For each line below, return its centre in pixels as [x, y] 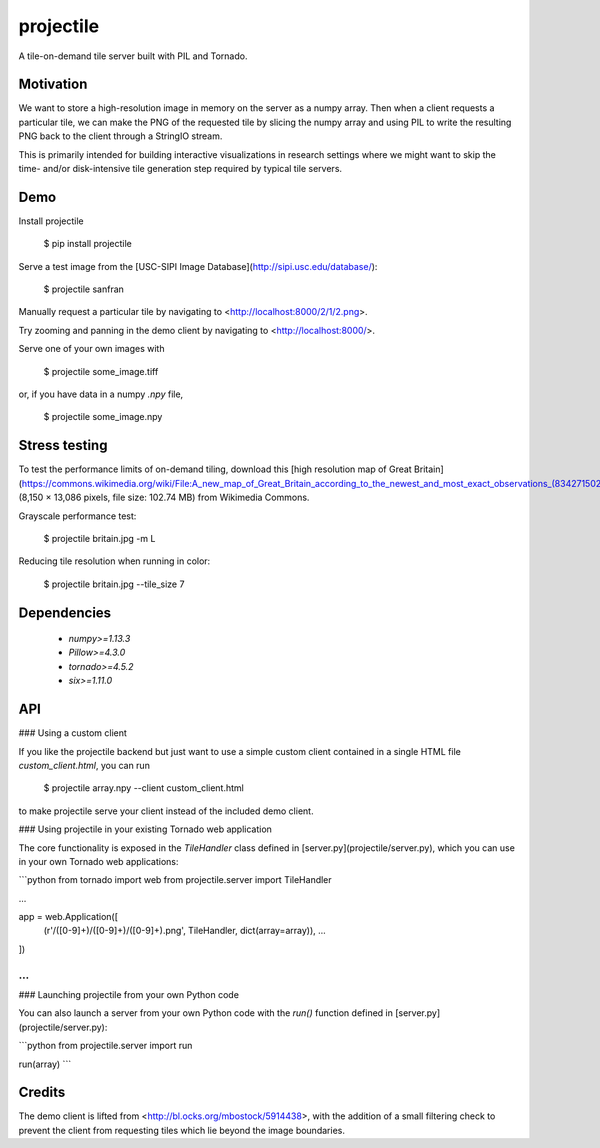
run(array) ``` [45, 1064]
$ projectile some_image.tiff [101, 371]
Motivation [53, 84]
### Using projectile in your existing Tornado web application [145, 829]
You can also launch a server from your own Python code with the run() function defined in [206, 1013]
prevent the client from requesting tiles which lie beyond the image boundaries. [181, 1130]
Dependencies [65, 612]
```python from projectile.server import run [105, 1046]
